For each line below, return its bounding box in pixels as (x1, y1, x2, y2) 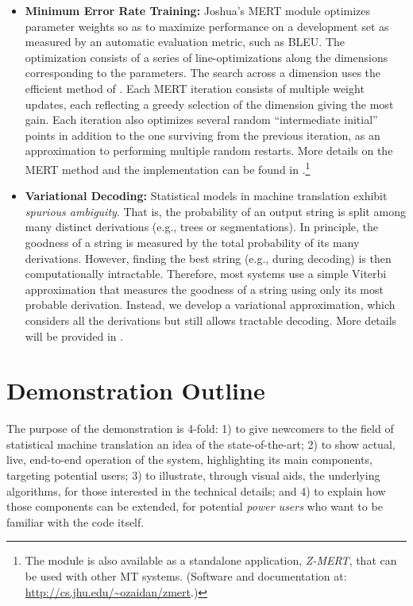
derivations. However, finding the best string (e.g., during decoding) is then (25, 249, 392, 266)
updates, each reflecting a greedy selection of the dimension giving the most (25, 95, 394, 112)
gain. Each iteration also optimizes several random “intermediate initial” (25, 111, 378, 128)
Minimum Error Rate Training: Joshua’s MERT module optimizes (25, 2, 371, 18)
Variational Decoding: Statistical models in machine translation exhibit (25, 187, 388, 204)
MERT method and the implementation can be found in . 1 (25, 158, 311, 177)
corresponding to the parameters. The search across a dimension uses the (25, 64, 381, 81)
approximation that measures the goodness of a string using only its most (25, 280, 384, 297)
